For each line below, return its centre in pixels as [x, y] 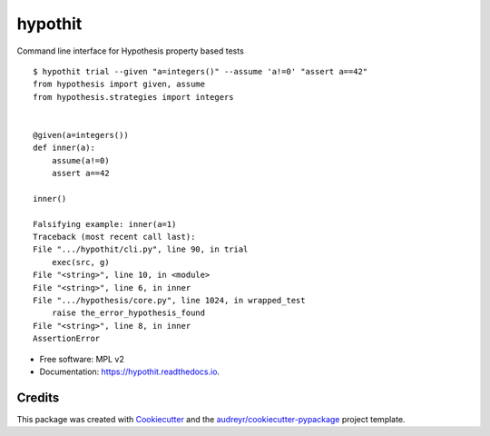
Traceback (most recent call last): [114, 237]
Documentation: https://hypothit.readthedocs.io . [130, 372]
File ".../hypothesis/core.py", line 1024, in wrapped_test [169, 300]
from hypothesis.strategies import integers [134, 97]
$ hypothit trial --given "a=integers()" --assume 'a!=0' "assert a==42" [201, 71]
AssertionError [67, 339]
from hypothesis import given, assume [119, 84]
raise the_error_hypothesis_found [128, 313]
